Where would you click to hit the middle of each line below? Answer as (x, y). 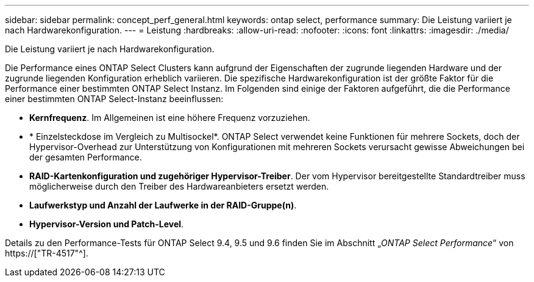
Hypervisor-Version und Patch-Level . (107, 224)
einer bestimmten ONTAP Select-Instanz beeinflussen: (114, 99)
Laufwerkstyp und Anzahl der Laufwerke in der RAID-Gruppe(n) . (163, 205)
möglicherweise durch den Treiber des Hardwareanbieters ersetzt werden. (179, 186)
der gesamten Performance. (86, 157)
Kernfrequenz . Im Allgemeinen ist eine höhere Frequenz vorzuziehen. (170, 118)
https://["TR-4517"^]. (47, 253)
